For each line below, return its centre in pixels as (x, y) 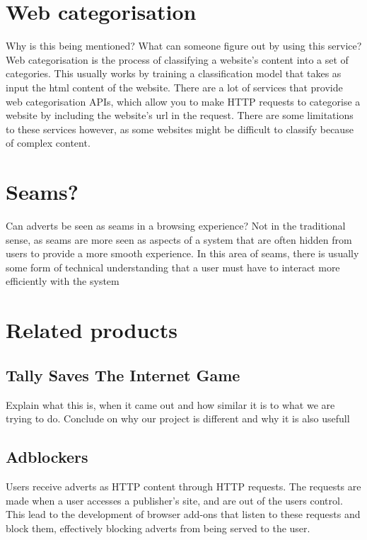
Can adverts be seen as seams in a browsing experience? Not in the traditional (176, 225)
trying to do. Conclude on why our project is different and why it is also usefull (178, 418)
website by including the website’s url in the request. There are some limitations (180, 115)
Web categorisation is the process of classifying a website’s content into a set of (177, 59)
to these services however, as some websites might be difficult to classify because (180, 129)
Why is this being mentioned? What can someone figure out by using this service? (184, 46)
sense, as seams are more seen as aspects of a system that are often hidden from (179, 239)
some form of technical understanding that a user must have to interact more (173, 267)
